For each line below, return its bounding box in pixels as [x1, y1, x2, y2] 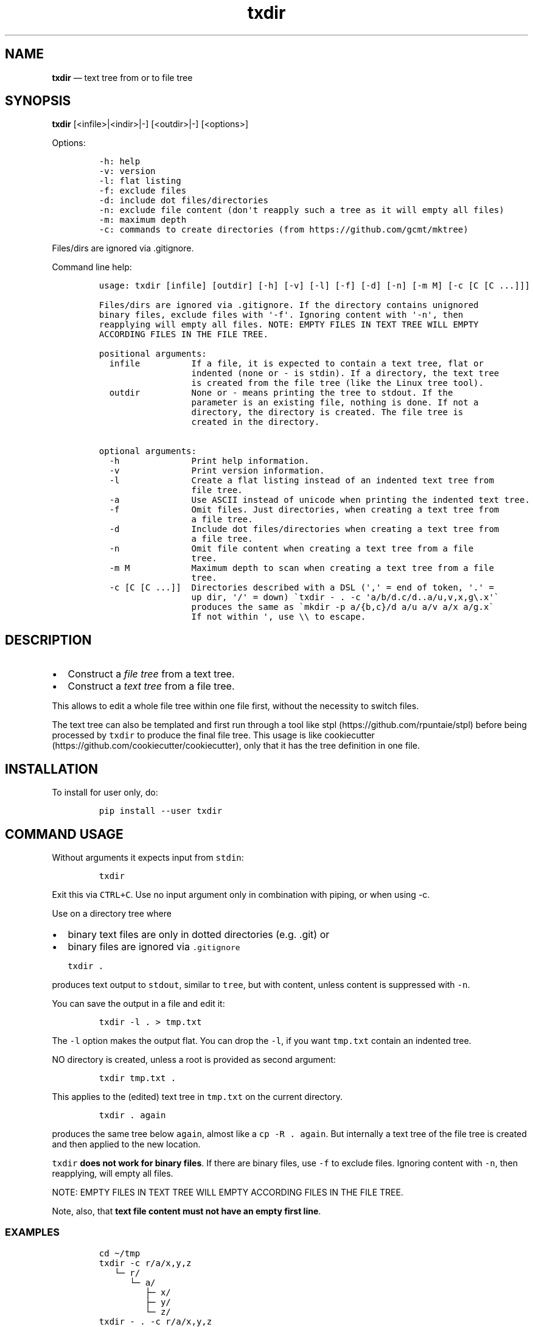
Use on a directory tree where [52, 908, 172, 919]
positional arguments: [99, 349, 207, 359]
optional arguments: [99, 446, 197, 457]
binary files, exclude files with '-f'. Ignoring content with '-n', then [99, 310, 464, 320]
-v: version [99, 166, 156, 177]
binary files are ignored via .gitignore [68, 940, 240, 953]
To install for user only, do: [52, 787, 158, 798]
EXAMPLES [5, 1226, 60, 1239]
